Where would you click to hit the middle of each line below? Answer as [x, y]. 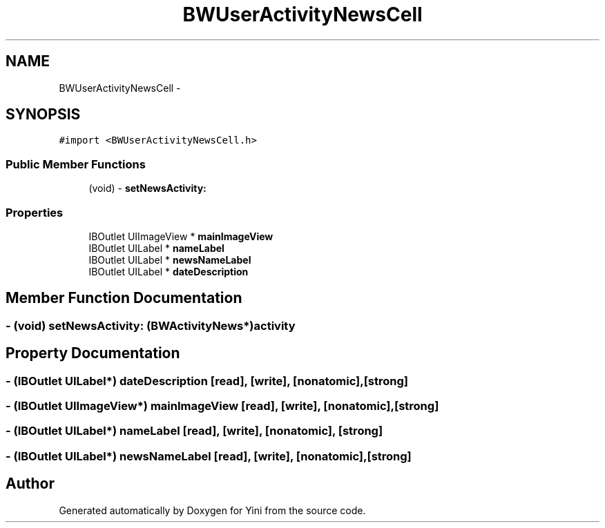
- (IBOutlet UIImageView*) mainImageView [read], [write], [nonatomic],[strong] [222, 406]
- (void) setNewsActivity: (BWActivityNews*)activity [151, 325]
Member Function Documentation [124, 298]
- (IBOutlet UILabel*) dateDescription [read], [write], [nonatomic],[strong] [207, 381]
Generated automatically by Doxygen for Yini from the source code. [212, 510]
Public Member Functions [76, 164]
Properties [35, 212]
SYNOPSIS [43, 115]
